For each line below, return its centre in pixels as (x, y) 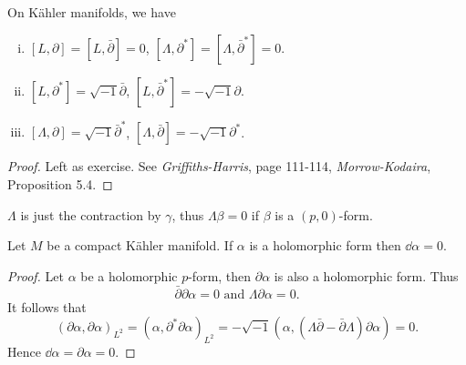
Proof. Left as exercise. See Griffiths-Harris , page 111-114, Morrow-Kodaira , (219, 166)
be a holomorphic (129, 275)
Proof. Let (36, 275)
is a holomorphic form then (325, 245)
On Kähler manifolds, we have (92, 12)
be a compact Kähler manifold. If (140, 245)
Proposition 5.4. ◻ (60, 183)
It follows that (47, 306)
